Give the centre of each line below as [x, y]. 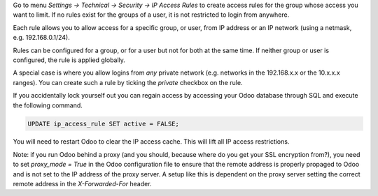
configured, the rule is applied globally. [69, 60]
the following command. [48, 105]
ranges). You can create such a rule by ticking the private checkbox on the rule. [128, 82]
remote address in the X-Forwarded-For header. [82, 184]
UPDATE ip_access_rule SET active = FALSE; [104, 123]
